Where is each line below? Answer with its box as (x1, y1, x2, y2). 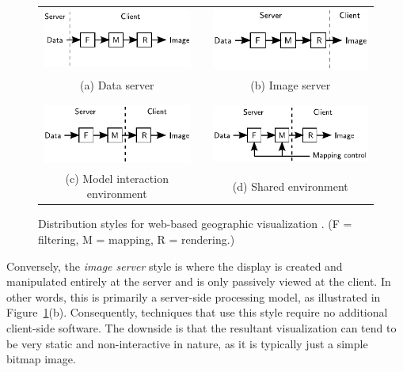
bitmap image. (6, 351, 76, 367)
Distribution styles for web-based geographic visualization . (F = (38, 215, 352, 232)
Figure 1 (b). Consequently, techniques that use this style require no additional (6, 304, 388, 321)
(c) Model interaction (65, 169, 169, 186)
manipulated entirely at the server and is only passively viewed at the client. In (6, 273, 391, 290)
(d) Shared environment (232, 177, 348, 194)
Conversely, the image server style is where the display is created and (6, 257, 343, 274)
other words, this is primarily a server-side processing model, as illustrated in (6, 288, 381, 305)
